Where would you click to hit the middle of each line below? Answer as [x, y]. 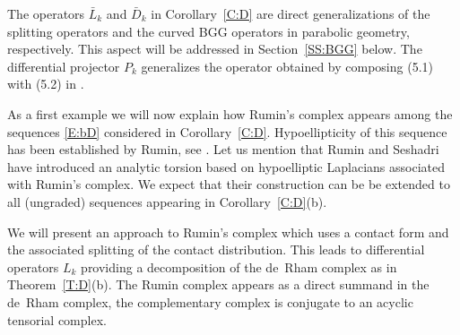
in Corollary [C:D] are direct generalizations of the [291, 13]
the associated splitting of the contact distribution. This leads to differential [216, 249]
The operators [46, 13]
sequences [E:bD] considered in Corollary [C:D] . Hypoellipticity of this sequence [227, 131]
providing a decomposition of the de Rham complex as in [239, 266]
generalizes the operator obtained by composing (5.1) [287, 66]
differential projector [64, 66]
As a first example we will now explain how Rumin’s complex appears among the [230, 113]
